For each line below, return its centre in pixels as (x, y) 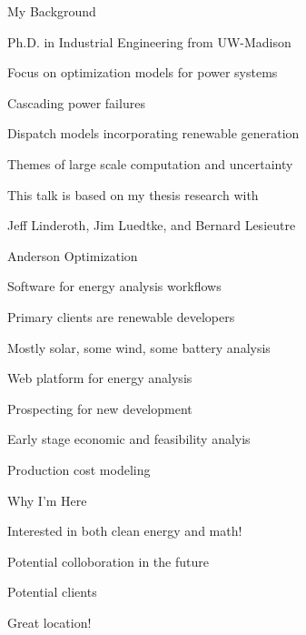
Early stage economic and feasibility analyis (129, 439)
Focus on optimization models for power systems (143, 72)
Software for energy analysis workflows (114, 286)
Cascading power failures (76, 102)
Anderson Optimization (73, 255)
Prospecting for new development (100, 408)
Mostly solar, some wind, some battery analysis (139, 347)
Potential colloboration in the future (108, 561)
